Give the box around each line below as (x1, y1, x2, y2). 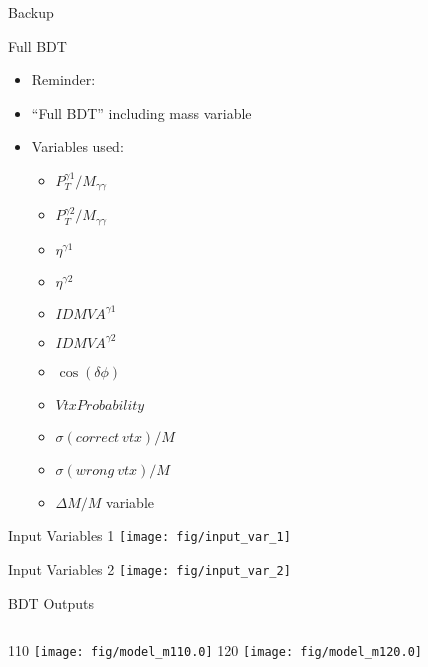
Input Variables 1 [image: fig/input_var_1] (8, 525, 291, 546)
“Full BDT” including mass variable (31, 102, 252, 123)
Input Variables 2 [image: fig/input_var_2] (8, 559, 291, 580)
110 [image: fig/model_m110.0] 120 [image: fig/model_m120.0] (8, 640, 422, 661)
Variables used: (31, 136, 124, 157)
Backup (8, 2, 54, 22)
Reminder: (31, 69, 96, 90)
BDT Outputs (8, 592, 95, 613)
